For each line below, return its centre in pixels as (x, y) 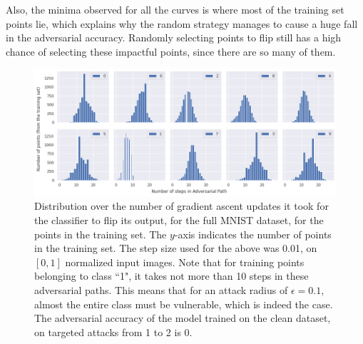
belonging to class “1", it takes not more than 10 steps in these (172, 276)
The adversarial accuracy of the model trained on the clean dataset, (183, 318)
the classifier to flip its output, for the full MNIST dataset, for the (179, 220)
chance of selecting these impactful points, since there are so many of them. (171, 51)
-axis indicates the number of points (253, 234)
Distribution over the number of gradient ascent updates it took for (181, 206)
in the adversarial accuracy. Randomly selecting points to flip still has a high (174, 37)
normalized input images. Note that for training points (185, 262)
